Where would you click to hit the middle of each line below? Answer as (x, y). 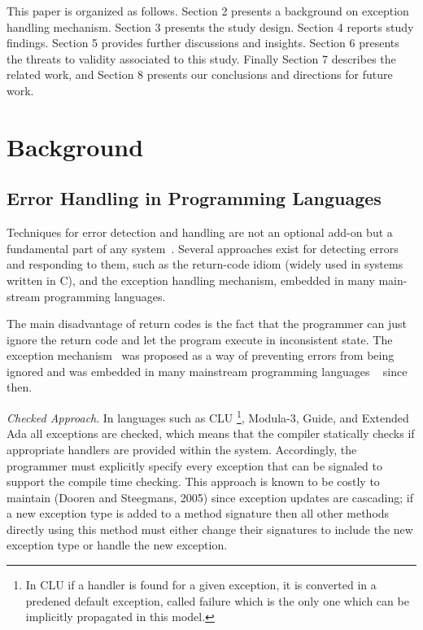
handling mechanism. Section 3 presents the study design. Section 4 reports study (210, 26)
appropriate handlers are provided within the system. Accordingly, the (182, 449)
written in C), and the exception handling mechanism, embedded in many (191, 280)
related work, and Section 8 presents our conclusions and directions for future (200, 74)
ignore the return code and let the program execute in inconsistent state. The (200, 339)
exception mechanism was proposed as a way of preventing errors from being (201, 355)
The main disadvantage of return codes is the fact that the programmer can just (207, 324)
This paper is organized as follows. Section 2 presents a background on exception (208, 11)
